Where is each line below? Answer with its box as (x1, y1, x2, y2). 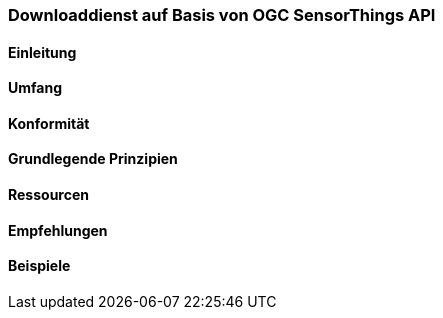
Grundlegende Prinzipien (8, 150, 178, 168)
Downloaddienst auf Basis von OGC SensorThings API (8, 5, 436, 25)
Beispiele (8, 257, 71, 275)
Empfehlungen (8, 221, 108, 239)
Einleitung (8, 43, 77, 61)
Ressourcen (8, 186, 89, 204)
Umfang (8, 79, 63, 97)
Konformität (8, 114, 90, 132)
